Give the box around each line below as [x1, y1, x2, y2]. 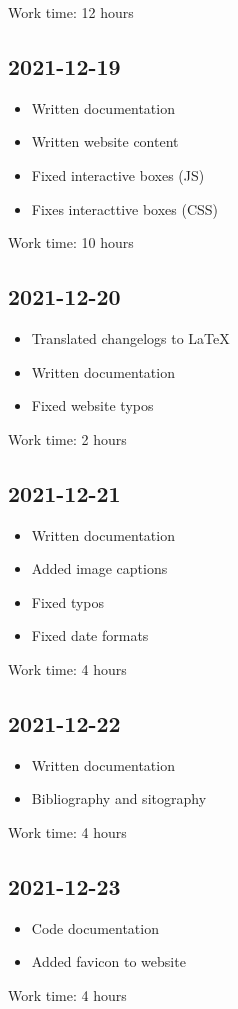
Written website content [31, 131, 179, 152]
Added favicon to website [31, 951, 186, 972]
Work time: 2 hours [8, 428, 127, 449]
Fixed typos [31, 591, 105, 612]
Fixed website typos [31, 395, 154, 416]
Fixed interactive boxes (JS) [31, 164, 205, 185]
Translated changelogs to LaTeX [31, 327, 230, 348]
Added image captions [31, 558, 168, 579]
